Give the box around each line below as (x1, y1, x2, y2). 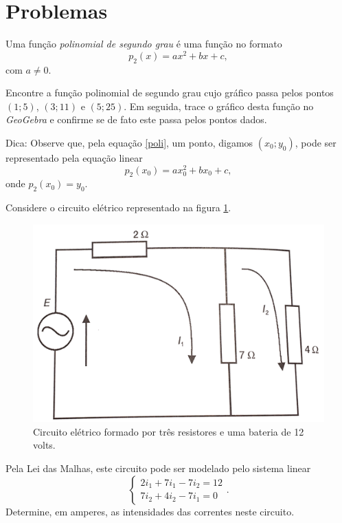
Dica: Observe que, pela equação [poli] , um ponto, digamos (5, 135, 253, 149)
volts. (33, 438, 56, 452)
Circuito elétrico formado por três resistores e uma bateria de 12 (33, 424, 304, 438)
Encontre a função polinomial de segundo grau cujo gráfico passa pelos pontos (5, 85, 334, 100)
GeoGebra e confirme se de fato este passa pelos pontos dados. (5, 112, 267, 127)
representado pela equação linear (5, 150, 143, 164)
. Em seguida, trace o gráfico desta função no (124, 98, 314, 113)
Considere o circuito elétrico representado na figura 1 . (5, 200, 231, 215)
